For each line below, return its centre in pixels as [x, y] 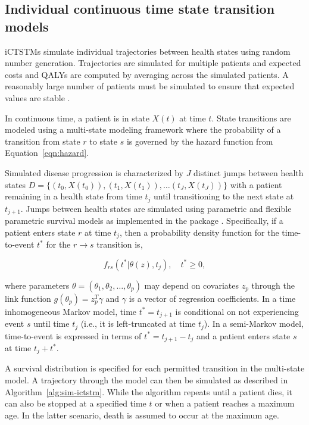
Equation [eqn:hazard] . [47, 153]
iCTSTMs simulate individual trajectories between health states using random [148, 51]
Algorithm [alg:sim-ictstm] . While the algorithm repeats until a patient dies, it [149, 391]
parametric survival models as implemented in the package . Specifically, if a [144, 221]
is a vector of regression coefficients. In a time [212, 298]
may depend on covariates [191, 285]
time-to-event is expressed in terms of [73, 335]
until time [51, 324]
